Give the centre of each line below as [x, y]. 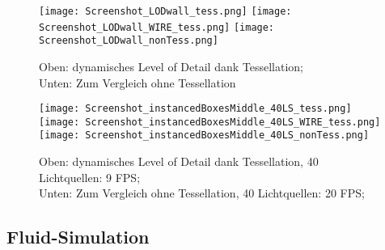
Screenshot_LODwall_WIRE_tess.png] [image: [157, 27]
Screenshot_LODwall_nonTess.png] [129, 41]
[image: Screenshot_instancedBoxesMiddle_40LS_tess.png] [195, 109]
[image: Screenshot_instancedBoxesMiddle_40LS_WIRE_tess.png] [210, 122]
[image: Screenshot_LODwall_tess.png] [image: [165, 11]
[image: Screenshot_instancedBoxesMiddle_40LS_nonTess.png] [204, 136]
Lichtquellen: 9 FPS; [90, 177]
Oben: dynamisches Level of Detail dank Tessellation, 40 [179, 161]
